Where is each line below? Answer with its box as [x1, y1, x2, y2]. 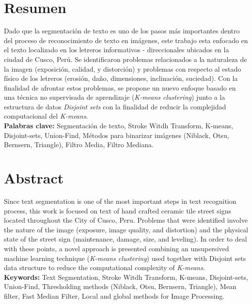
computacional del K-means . [4, 111, 88, 121]
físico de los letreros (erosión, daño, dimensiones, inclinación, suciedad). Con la [4, 73, 238, 83]
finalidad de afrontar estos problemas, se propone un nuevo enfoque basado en [4, 82, 236, 92]
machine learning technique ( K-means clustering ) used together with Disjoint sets [4, 253, 246, 263]
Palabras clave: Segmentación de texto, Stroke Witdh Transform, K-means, [4, 121, 234, 131]
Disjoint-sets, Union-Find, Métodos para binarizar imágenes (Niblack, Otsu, [4, 130, 229, 140]
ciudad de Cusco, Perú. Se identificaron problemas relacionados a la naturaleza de [4, 54, 247, 64]
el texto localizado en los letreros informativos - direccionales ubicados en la [4, 45, 229, 55]
